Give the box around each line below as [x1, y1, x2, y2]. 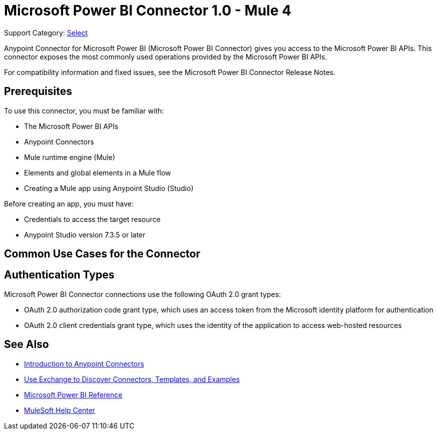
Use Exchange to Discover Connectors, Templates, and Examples [24, 374, 240, 383]
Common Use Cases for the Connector [4, 247, 200, 260]
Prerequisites [4, 85, 72, 98]
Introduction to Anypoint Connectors [24, 359, 144, 368]
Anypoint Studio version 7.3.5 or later [24, 230, 146, 239]
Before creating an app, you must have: [4, 199, 134, 208]
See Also [4, 338, 49, 351]
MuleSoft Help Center [24, 405, 96, 414]
